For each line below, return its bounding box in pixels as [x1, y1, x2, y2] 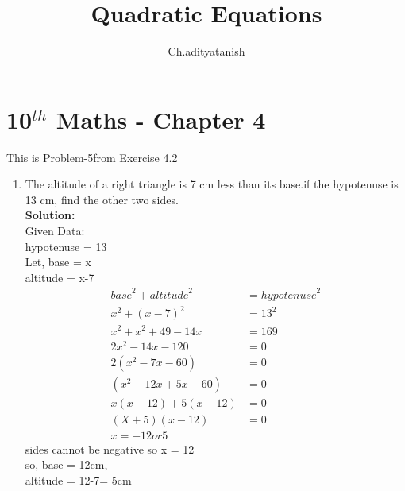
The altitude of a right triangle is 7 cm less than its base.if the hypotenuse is [25, 176, 399, 192]
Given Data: [25, 222, 85, 239]
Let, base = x [25, 253, 91, 270]
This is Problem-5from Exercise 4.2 [6, 149, 178, 165]
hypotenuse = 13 [25, 238, 107, 254]
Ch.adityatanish [168, 43, 245, 60]
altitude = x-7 [25, 269, 94, 285]
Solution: [25, 207, 75, 223]
